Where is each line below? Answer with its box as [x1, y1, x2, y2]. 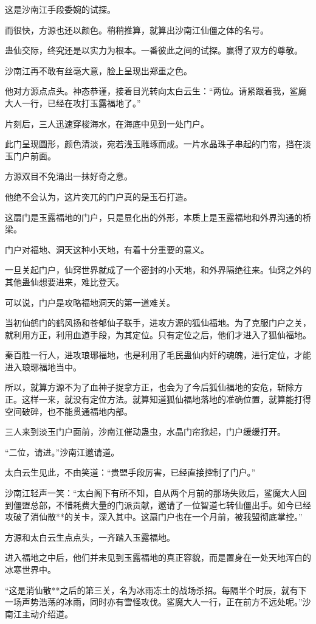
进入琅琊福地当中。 [5, 360, 81, 373]
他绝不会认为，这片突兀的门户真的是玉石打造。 [5, 190, 192, 203]
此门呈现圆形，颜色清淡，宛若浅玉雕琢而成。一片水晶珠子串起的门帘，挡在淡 [5, 137, 311, 150]
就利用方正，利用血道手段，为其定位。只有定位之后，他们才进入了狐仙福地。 [5, 328, 311, 341]
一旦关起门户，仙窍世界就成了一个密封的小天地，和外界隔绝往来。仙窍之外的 [5, 263, 311, 276]
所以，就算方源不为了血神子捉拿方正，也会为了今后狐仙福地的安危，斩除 [5, 381, 294, 393]
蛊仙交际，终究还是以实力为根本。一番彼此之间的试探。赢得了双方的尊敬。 [5, 44, 303, 57]
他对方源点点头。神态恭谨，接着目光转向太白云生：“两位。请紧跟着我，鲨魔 [5, 85, 307, 97]
